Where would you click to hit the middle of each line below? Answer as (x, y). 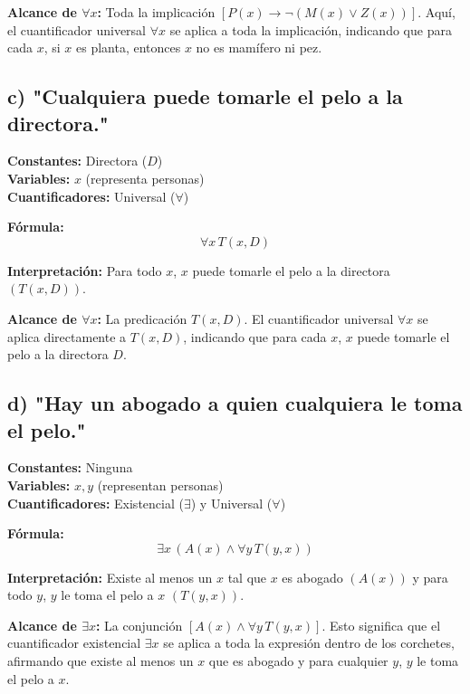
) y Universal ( (231, 503)
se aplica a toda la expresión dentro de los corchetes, (309, 643)
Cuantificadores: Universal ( (91, 196)
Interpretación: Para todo (85, 270)
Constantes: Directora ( (77, 161)
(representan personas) (160, 485)
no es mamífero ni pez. (259, 48)
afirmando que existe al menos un (101, 661)
